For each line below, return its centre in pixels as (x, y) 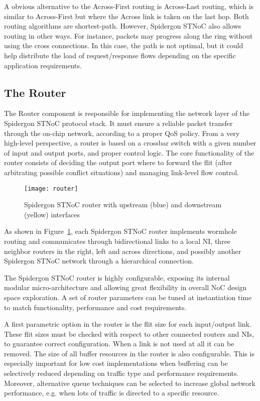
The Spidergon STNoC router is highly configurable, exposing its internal (117, 277)
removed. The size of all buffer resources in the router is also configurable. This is (129, 353)
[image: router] (51, 188)
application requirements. (43, 65)
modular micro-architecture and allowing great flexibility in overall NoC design (125, 287)
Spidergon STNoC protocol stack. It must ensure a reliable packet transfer (118, 123)
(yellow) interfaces (52, 214)
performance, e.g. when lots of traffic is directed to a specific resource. (112, 393)
